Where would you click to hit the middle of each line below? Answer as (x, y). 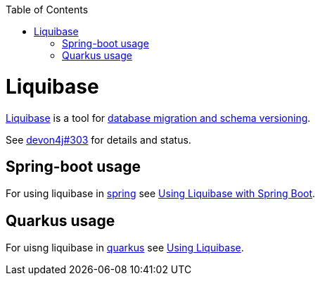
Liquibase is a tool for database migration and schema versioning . (158, 118)
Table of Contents (47, 10)
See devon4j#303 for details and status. (98, 139)
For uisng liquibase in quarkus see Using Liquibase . (125, 248)
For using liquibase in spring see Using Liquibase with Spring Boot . (161, 194)
